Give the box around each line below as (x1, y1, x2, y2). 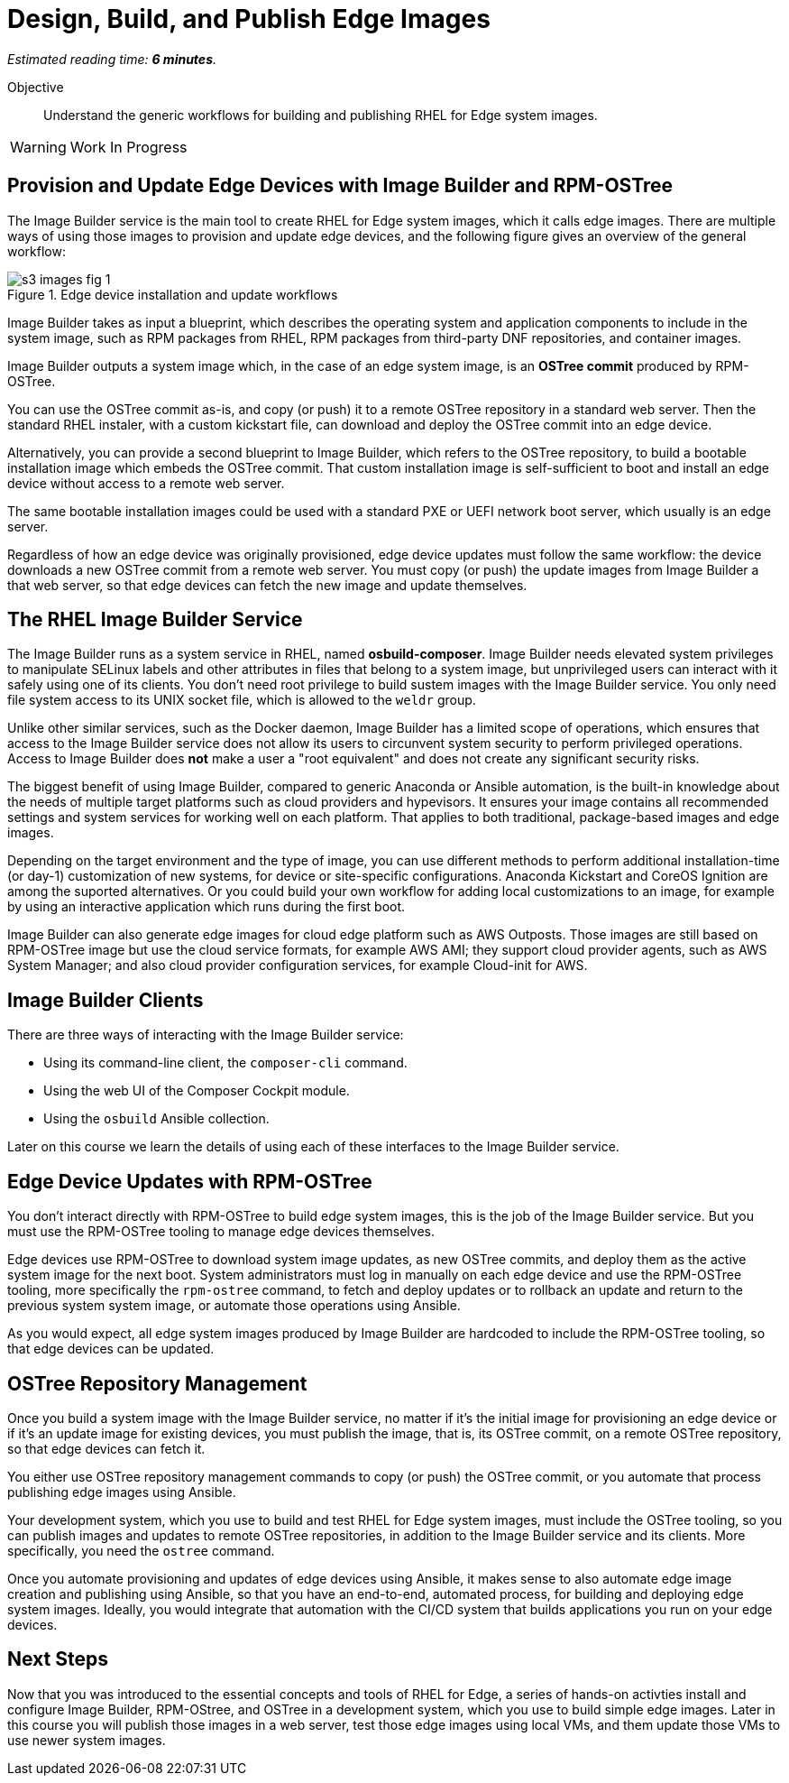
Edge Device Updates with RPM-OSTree (7, 1169, 372, 1193)
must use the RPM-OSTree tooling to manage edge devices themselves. (7, 1224, 436, 1240)
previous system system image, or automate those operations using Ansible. (7, 1298, 461, 1314)
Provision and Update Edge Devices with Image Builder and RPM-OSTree (7, 174, 674, 198)
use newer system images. (7, 1732, 166, 1748)
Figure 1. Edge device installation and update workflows (7, 286, 338, 302)
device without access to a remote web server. (7, 475, 285, 491)
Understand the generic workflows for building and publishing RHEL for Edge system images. (43, 106, 598, 123)
